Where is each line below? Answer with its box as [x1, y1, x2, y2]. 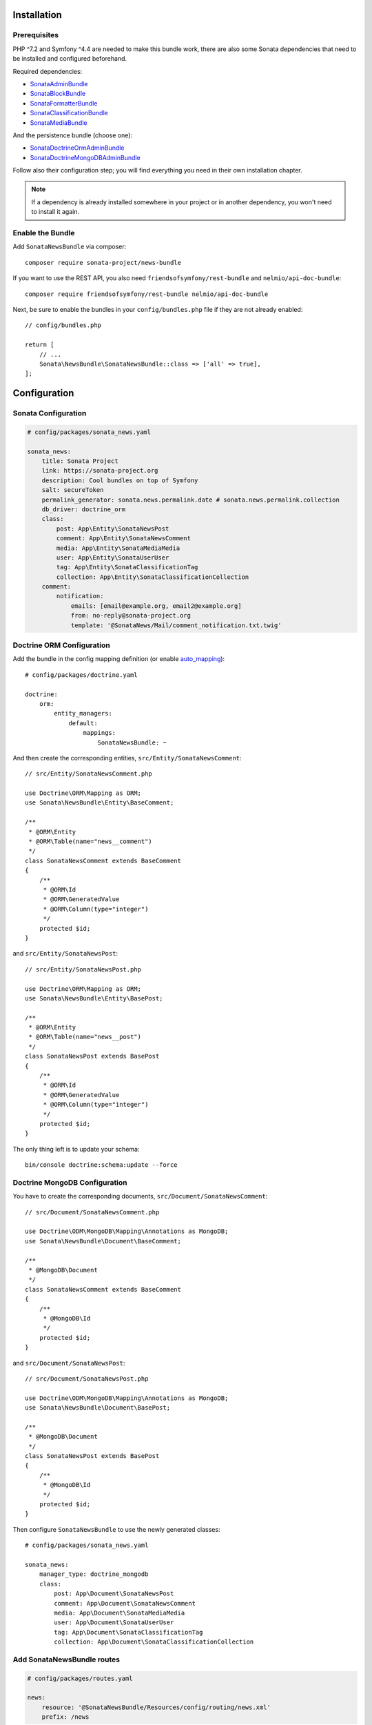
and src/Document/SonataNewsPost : [12, 1359, 125, 1367]
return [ [25, 341, 54, 348]
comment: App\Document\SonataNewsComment [54, 1599, 196, 1607]
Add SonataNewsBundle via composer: [12, 242, 127, 251]
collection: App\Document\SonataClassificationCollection [54, 1638, 254, 1646]
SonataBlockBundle [30, 90, 86, 98]
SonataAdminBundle [30, 79, 89, 88]
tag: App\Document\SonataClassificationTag [54, 1628, 203, 1636]
